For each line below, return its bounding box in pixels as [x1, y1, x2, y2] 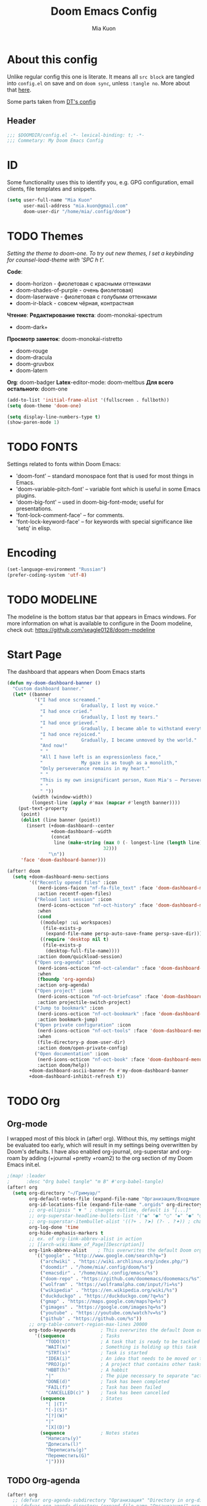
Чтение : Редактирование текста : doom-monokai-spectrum [7, 311, 163, 319]
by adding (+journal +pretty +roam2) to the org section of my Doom [21, 1155, 193, 1162]
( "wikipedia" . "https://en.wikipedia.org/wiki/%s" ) [39, 1287, 178, 1293]
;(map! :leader [7, 1173, 46, 1179]
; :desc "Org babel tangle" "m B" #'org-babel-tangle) [7, 1179, 165, 1185]
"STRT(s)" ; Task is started [45, 1350, 148, 1356]
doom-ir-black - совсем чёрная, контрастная [15, 299, 134, 306]
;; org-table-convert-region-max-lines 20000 [29, 1321, 148, 1327]
